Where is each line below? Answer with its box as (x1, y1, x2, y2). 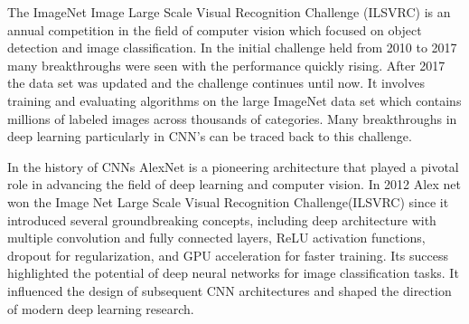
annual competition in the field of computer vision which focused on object (7, 20, 422, 39)
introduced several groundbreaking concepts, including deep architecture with (7, 210, 436, 229)
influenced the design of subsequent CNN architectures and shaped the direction (7, 281, 452, 300)
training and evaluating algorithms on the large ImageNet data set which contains (7, 91, 462, 110)
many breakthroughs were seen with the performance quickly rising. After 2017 (7, 55, 446, 74)
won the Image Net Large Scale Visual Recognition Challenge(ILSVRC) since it (7, 192, 449, 211)
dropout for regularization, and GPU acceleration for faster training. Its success (7, 245, 448, 264)
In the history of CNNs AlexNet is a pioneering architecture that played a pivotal (7, 157, 459, 176)
